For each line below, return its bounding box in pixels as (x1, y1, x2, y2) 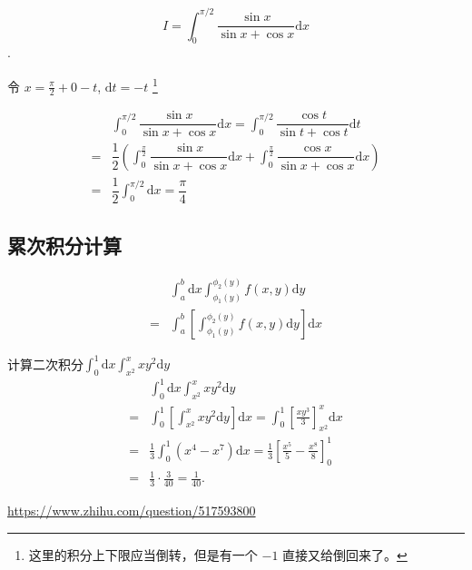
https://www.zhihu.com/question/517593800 (7, 501, 256, 520)
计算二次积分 (7, 354, 84, 373)
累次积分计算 (7, 231, 122, 260)
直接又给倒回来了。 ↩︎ (282, 545, 408, 564)
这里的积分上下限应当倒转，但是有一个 (28, 545, 258, 564)
